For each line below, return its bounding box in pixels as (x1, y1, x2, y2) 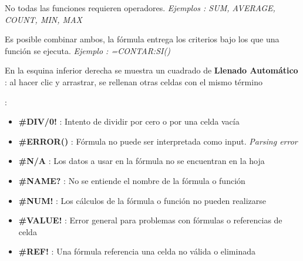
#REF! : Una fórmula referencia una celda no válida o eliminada (18, 245, 255, 257)
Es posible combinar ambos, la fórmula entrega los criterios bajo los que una (5, 33, 280, 45)
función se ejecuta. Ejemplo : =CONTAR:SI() (5, 44, 170, 56)
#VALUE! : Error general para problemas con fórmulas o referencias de (18, 214, 282, 226)
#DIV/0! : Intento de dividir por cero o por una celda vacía (18, 115, 240, 128)
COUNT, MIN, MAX (5, 13, 82, 25)
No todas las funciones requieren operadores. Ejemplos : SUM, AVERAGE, (5, 2, 275, 14)
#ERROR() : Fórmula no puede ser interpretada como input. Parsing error (18, 135, 298, 147)
